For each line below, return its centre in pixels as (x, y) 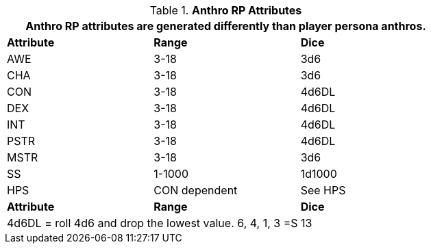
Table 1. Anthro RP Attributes (226, 10)
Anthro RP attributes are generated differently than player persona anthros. (226, 26)
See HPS (323, 190)
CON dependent (196, 190)
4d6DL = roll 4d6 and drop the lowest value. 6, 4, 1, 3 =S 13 (160, 223)
